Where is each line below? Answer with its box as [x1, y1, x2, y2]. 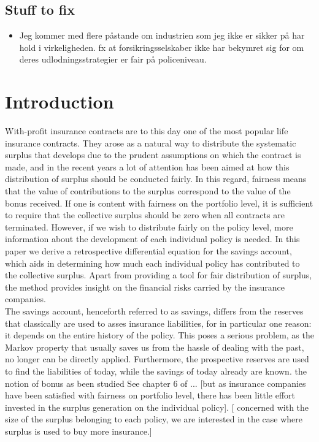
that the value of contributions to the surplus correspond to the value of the [5, 185, 291, 197]
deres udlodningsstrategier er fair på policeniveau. [19, 53, 207, 66]
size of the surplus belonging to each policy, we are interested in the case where [5, 413, 303, 425]
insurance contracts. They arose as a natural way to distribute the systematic [5, 136, 296, 149]
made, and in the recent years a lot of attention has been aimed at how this [5, 160, 290, 173]
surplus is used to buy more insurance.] [5, 424, 152, 437]
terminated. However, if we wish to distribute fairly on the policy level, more [5, 220, 293, 233]
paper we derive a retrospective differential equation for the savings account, [5, 245, 292, 257]
